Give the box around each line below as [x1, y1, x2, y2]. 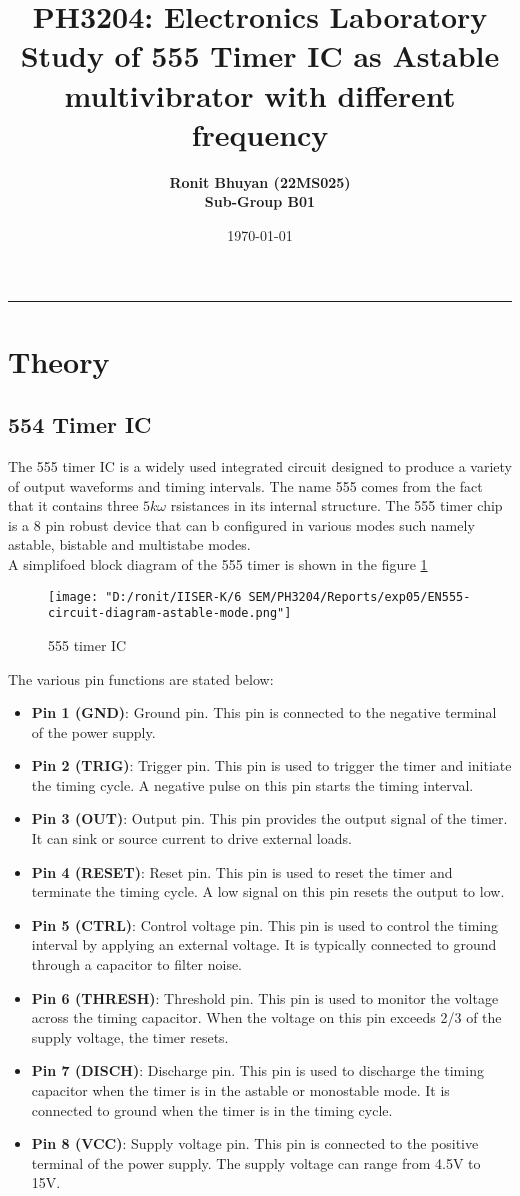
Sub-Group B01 [204, 191, 316, 212]
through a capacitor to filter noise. [31, 954, 243, 975]
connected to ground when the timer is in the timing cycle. [31, 1099, 393, 1120]
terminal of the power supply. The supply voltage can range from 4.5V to [31, 1152, 481, 1173]
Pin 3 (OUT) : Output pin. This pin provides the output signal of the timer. [31, 808, 508, 829]
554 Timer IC [8, 409, 152, 440]
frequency [191, 113, 329, 154]
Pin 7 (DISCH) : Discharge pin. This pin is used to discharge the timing [31, 1060, 484, 1081]
